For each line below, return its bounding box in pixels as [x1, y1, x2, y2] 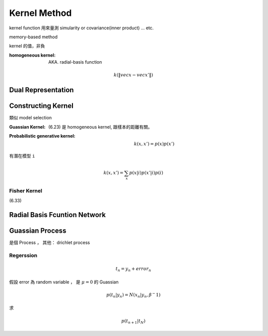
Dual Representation [9, 86, 74, 94]
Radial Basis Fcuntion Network [9, 211, 106, 219]
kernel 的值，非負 [9, 43, 45, 49]
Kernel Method [9, 7, 72, 18]
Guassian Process [9, 227, 67, 235]
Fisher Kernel [9, 187, 42, 194]
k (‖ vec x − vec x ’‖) [113, 72, 153, 78]
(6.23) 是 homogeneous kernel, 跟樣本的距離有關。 [48, 124, 152, 130]
